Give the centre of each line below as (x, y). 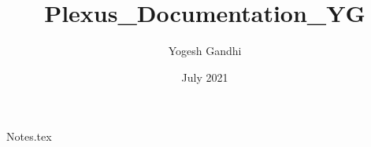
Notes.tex (29, 136)
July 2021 (205, 77)
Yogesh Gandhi (205, 51)
